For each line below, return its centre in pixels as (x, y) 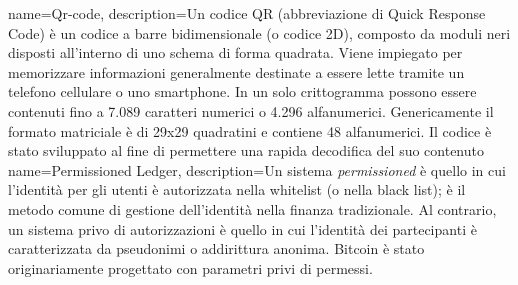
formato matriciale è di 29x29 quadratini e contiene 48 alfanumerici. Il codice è (250, 130)
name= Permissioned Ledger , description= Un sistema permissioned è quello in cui (257, 169)
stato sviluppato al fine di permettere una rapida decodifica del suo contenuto (246, 150)
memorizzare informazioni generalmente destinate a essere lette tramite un (236, 71)
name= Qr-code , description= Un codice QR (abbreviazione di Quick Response (247, 13)
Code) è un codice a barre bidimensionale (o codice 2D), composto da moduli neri (259, 32)
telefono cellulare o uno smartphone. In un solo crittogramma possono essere (242, 91)
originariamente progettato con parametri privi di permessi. (190, 267)
